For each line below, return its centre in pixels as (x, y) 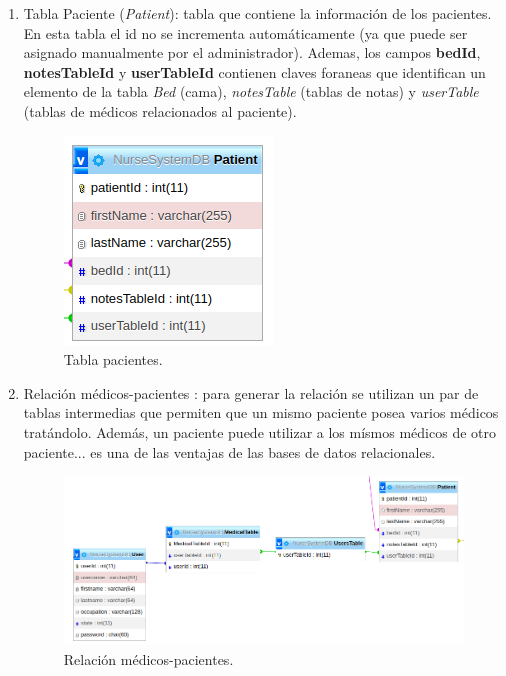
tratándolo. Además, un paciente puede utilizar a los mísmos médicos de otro (259, 431)
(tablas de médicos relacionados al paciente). (160, 110)
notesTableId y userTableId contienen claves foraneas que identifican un (254, 71)
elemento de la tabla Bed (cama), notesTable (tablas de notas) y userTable (251, 91)
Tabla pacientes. (113, 359)
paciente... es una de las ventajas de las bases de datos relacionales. (229, 451)
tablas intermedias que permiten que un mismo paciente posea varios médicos (261, 412)
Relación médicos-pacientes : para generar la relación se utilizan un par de (251, 392)
